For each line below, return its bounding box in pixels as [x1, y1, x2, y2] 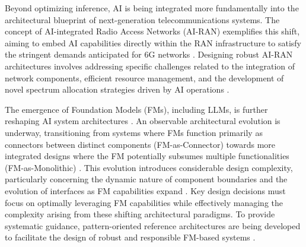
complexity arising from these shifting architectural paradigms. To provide [5, 208, 275, 220]
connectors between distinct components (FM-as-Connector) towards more [5, 138, 276, 150]
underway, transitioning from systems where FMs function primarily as [5, 126, 263, 138]
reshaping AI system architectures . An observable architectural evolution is [5, 115, 280, 127]
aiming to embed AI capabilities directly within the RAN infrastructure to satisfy [5, 36, 302, 49]
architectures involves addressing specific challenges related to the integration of [5, 59, 295, 72]
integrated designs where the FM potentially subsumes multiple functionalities [5, 150, 289, 162]
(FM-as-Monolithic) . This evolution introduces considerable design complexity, [5, 161, 293, 173]
